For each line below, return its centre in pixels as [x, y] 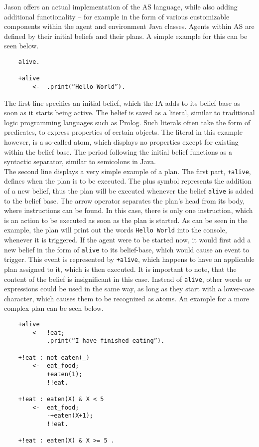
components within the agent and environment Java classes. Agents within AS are [129, 26]
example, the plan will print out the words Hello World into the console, [116, 230]
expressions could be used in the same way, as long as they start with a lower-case [129, 289]
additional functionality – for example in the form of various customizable [117, 16]
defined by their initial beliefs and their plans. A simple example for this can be [126, 36]
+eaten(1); [65, 374]
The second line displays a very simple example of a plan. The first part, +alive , [128, 171]
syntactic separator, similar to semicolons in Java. [80, 161]
